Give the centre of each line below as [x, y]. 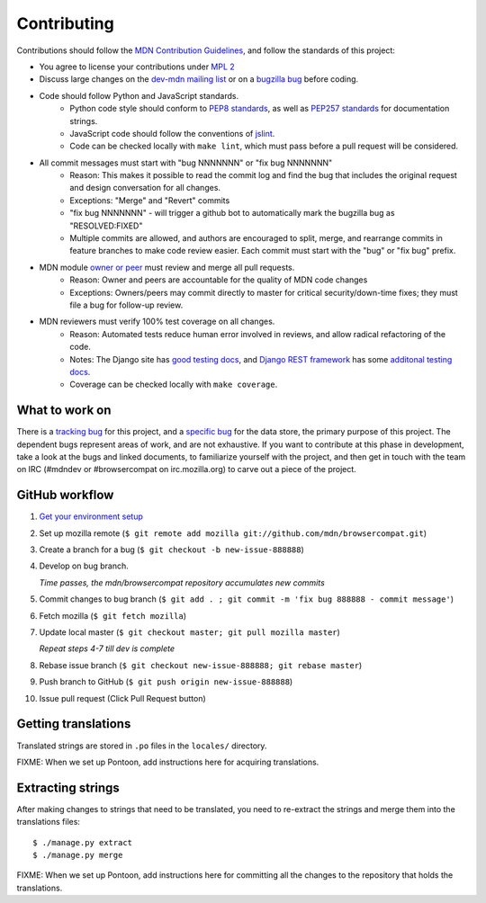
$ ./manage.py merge [78, 855]
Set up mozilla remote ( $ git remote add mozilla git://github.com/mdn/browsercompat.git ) [233, 533]
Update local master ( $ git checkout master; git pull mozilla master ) [190, 632]
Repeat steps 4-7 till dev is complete [107, 648]
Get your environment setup [91, 516]
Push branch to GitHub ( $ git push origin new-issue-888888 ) [166, 682]
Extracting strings [68, 787]
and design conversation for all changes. [145, 188]
